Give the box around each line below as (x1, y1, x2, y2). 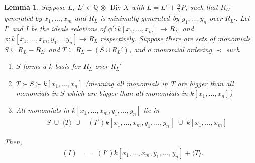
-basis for (52, 61, 81, 71)
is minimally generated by (100, 13, 179, 23)
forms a (23, 61, 47, 71)
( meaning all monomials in (85, 77, 168, 88)
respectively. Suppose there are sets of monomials (100, 33, 251, 43)
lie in (143, 105, 160, 115)
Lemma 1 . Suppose (4, 2, 66, 12)
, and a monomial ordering (129, 44, 212, 54)
